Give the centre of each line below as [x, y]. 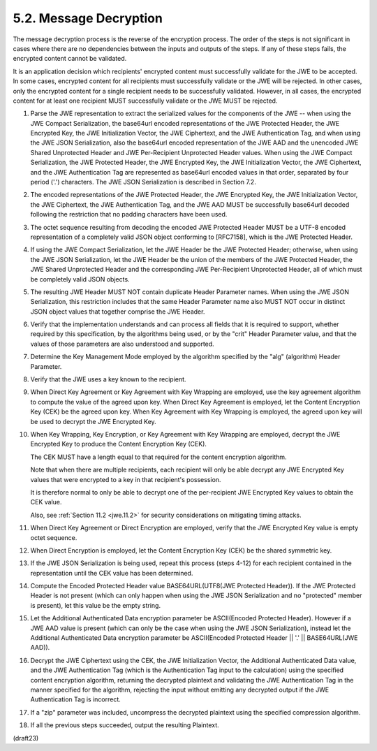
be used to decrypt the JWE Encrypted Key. [93, 421]
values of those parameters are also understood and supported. [122, 344]
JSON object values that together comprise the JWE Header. [118, 312]
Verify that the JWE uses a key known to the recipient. [108, 379]
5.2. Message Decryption [88, 18]
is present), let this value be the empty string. [95, 605]
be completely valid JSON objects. [80, 279]
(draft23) [26, 738]
